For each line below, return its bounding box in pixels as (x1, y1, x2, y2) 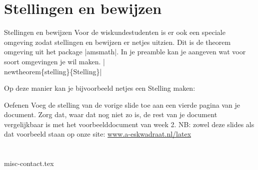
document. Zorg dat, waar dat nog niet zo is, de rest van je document (4, 109, 217, 120)
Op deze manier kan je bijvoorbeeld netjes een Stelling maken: (4, 83, 195, 93)
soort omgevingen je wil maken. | (4, 56, 105, 66)
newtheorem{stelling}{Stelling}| (4, 66, 102, 76)
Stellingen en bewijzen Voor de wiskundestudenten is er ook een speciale (4, 27, 225, 37)
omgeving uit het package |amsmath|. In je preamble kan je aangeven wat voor (4, 46, 246, 57)
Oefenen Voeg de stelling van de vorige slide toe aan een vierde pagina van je (4, 99, 240, 110)
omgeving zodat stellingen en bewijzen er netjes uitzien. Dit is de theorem (4, 36, 231, 47)
